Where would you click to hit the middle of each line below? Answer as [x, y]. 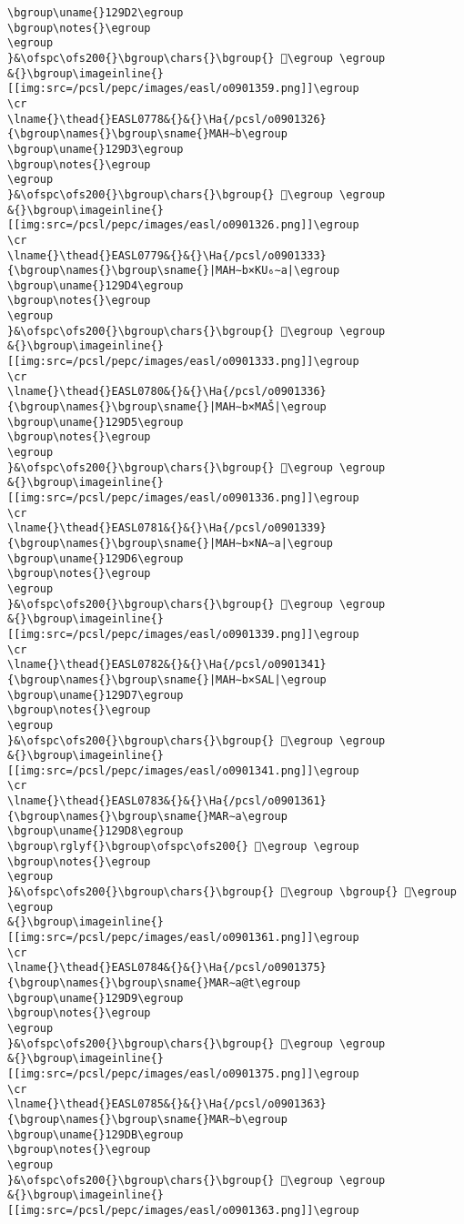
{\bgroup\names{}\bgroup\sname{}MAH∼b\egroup [147, 134]
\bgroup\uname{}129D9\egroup [96, 998]
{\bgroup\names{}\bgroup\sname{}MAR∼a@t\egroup [154, 983]
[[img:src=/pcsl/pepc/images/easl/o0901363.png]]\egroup [183, 1210]
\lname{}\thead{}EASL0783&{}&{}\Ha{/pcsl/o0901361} [167, 801]
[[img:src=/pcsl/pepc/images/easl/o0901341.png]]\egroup [183, 770]
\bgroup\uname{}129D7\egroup [96, 695]
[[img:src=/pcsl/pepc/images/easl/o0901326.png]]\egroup [183, 225]
